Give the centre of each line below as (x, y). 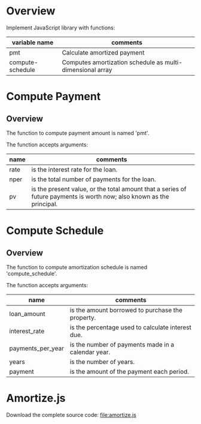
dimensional (79, 70)
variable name (33, 42)
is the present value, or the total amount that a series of (109, 189)
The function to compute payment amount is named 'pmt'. (78, 133)
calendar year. (90, 352)
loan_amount (28, 314)
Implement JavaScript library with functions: (61, 28)
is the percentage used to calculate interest (130, 327)
